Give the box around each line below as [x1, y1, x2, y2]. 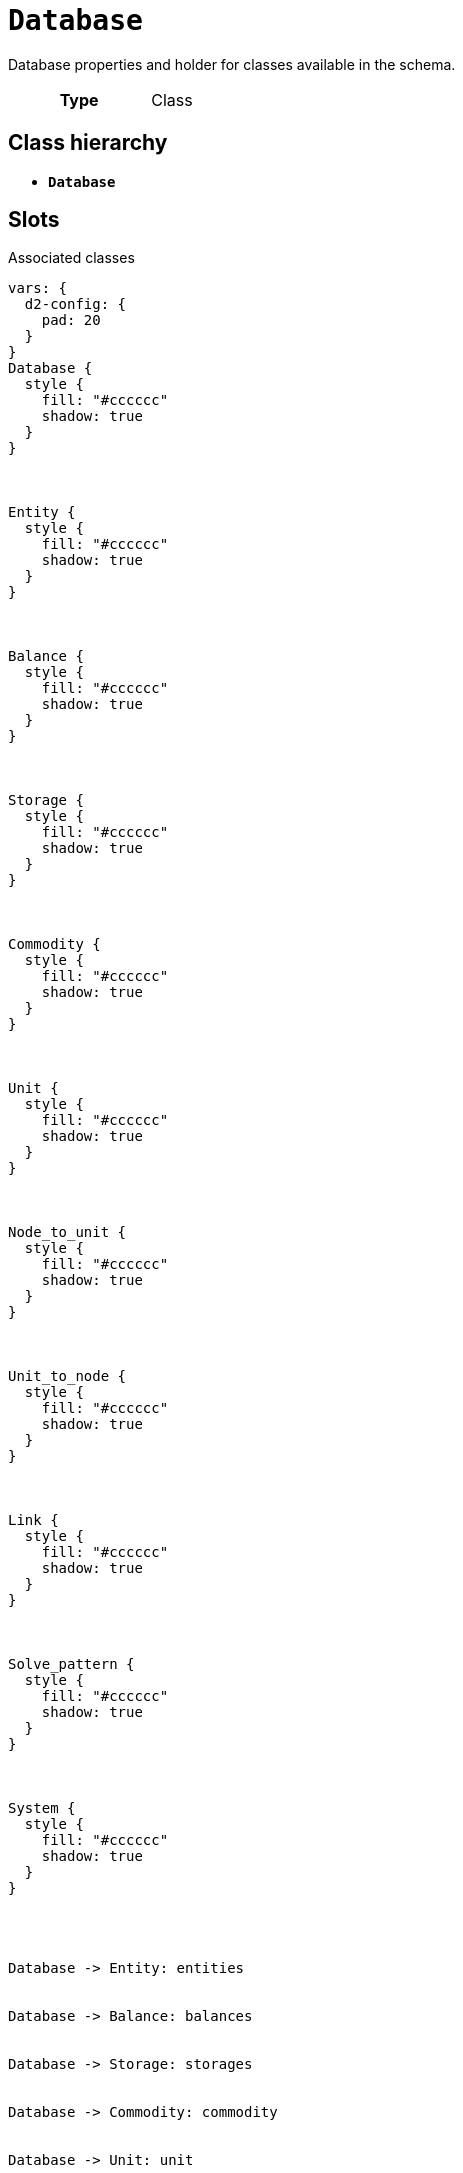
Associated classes [8, 249, 135, 267]
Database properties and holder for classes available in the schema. [8, 55, 456, 73]
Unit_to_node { [8, 1368, 127, 1385]
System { [8, 1800, 76, 1817]
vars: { [8, 280, 68, 297]
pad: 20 [41, 312, 101, 329]
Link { [8, 1512, 59, 1529]
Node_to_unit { [8, 1224, 127, 1241]
